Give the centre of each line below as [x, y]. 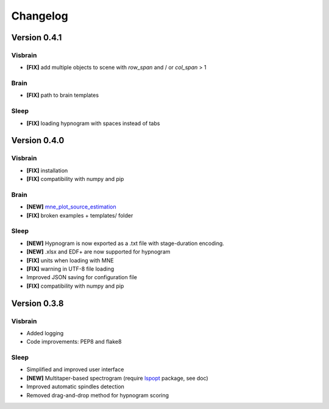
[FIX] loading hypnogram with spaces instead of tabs [93, 123]
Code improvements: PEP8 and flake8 [74, 342]
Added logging [45, 333]
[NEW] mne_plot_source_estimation [72, 207]
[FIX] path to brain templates [63, 95]
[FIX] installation [47, 170]
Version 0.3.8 [37, 303]
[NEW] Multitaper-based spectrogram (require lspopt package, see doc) [117, 378]
